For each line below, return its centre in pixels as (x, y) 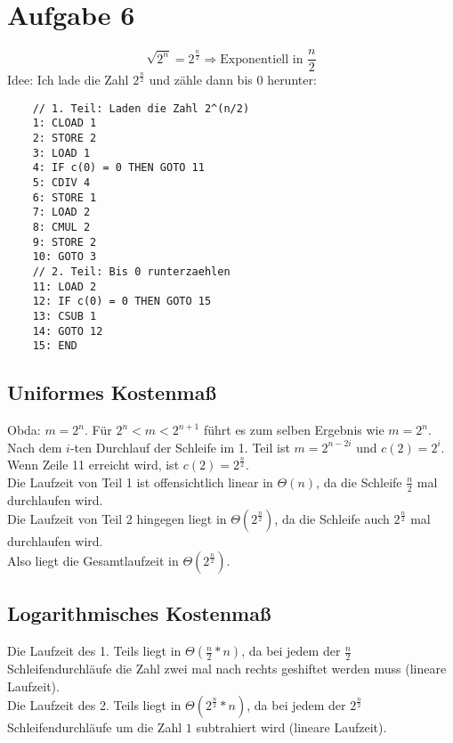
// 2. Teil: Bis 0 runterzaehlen (131, 272)
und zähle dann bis (201, 80)
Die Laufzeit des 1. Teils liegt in (94, 651)
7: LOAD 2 (61, 212)
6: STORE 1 (65, 197)
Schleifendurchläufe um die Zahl (95, 727)
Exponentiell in (262, 59)
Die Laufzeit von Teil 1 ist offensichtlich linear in (140, 482)
